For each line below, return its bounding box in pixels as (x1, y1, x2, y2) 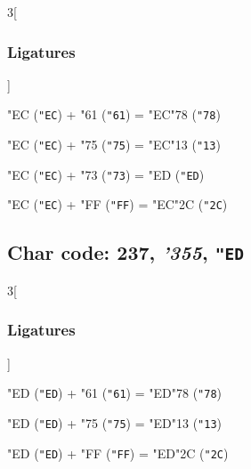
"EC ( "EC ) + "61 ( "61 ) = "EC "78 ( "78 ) (7, 105, 221, 124)
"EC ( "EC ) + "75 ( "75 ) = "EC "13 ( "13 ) (7, 135, 221, 154)
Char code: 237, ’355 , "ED (7, 239, 244, 266)
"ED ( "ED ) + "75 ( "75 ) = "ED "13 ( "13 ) (7, 413, 223, 432)
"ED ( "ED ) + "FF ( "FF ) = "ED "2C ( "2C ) (7, 443, 229, 462)
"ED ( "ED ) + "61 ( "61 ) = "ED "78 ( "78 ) (7, 384, 223, 402)
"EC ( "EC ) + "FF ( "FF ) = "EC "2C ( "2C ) (7, 195, 228, 214)
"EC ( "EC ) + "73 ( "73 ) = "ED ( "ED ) (7, 165, 205, 183)
